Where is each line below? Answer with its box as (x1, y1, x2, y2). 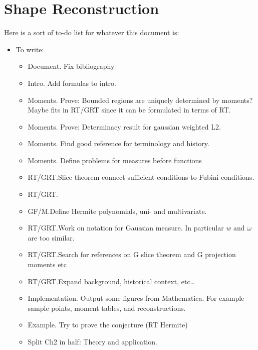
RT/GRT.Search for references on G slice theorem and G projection (28, 249, 236, 260)
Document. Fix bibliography (28, 61, 115, 71)
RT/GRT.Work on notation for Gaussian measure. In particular (28, 222, 224, 233)
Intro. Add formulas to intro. (28, 77, 116, 88)
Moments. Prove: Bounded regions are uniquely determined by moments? (28, 94, 253, 105)
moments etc (28, 259, 67, 270)
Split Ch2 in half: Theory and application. (28, 336, 157, 346)
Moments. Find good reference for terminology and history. (28, 138, 209, 149)
